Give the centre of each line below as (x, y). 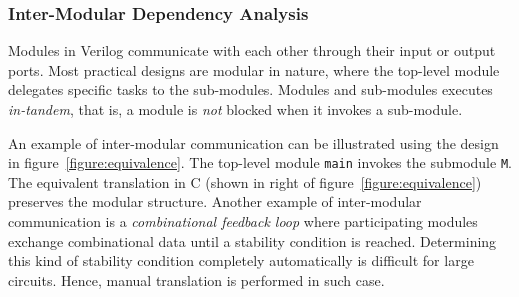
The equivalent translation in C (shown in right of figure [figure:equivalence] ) (245, 181)
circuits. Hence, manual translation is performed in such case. (196, 279)
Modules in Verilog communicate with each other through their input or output (252, 50)
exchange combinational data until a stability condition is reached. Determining (252, 240)
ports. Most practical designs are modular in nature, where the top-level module (254, 69)
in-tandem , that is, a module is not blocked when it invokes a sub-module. (235, 109)
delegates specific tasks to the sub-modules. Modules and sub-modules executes (250, 89)
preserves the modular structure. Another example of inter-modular (215, 201)
